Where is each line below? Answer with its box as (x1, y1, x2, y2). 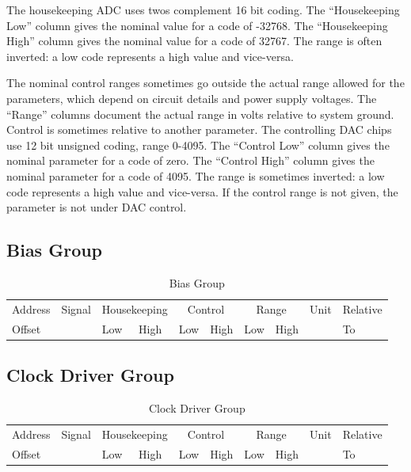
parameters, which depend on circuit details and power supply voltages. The (6, 89, 377, 106)
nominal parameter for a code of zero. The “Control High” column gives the (6, 152, 375, 169)
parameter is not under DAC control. (6, 199, 187, 215)
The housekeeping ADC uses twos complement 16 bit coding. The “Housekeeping (6, 2, 400, 17)
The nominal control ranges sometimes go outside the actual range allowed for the (6, 74, 405, 91)
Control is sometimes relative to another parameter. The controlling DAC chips (6, 121, 392, 138)
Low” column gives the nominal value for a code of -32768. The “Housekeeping (6, 17, 388, 33)
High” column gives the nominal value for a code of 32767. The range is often (6, 32, 382, 49)
